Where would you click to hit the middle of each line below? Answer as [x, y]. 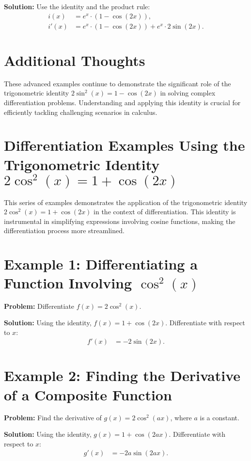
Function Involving [68, 283]
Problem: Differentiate [39, 306]
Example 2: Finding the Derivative [122, 375]
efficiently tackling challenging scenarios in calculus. [81, 112]
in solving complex [188, 93]
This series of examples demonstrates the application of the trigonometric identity [126, 202]
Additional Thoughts [75, 60]
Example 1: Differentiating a [101, 264]
